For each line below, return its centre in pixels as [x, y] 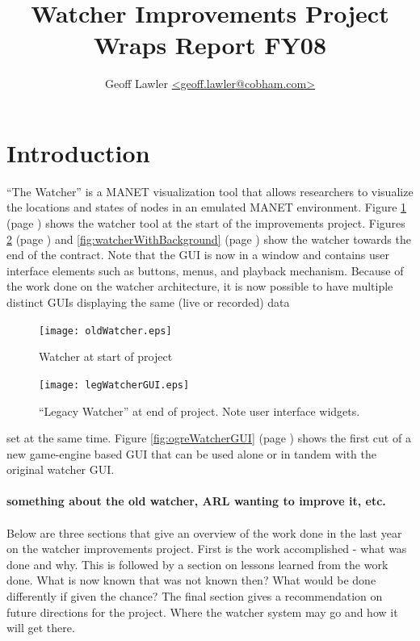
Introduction [78, 152]
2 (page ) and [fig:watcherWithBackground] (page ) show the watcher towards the [209, 239]
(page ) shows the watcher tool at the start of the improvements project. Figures [206, 223]
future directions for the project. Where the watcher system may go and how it [202, 612]
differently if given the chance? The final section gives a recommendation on [195, 596]
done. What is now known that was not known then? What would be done [191, 580]
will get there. [41, 628]
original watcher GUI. [61, 469]
